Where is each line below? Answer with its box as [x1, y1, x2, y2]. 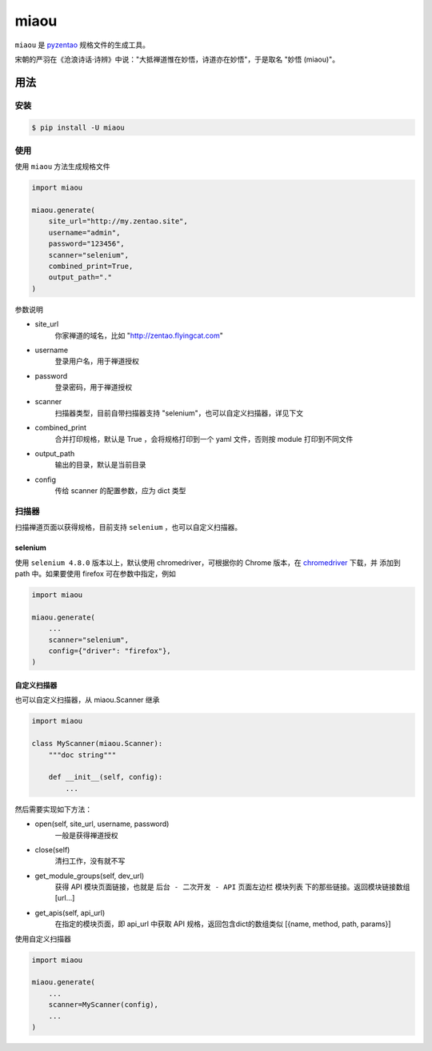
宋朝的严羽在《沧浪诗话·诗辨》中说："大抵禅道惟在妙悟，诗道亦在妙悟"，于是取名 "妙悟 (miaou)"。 [14, 54, 340, 64]
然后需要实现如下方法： [14, 804, 92, 814]
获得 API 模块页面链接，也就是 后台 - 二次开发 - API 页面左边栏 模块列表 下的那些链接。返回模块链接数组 [54, 882, 410, 892]
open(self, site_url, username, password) [34, 819, 170, 828]
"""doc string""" [48, 750, 117, 760]
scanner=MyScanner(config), [48, 1001, 159, 1009]
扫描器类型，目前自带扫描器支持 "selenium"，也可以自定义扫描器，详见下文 [54, 408, 304, 418]
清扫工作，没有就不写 [54, 856, 126, 866]
